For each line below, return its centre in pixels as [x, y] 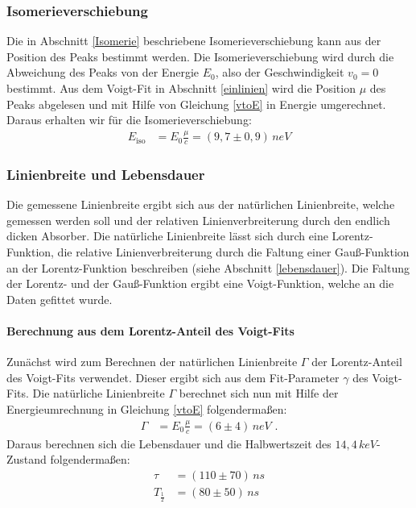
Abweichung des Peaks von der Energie [103, 72]
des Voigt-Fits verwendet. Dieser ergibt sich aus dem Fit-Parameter [173, 377]
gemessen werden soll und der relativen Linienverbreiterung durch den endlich [198, 220]
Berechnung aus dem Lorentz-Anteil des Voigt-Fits [150, 330]
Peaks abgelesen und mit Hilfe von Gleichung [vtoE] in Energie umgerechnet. [196, 104]
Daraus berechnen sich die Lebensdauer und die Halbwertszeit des [169, 443]
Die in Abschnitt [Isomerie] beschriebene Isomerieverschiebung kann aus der [194, 41]
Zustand [27, 459]
